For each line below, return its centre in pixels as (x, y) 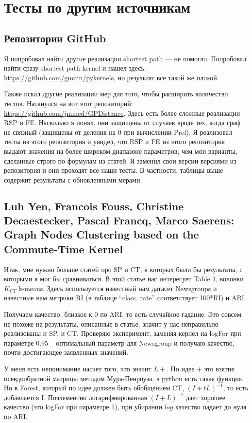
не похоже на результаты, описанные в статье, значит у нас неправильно (111, 323)
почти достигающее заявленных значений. (66, 352)
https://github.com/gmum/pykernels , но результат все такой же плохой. (111, 77)
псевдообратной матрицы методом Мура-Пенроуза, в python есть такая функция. (124, 378)
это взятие (219, 369)
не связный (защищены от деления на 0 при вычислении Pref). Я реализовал (118, 132)
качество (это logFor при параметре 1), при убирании (83, 407)
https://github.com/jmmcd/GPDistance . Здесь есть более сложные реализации (122, 113)
